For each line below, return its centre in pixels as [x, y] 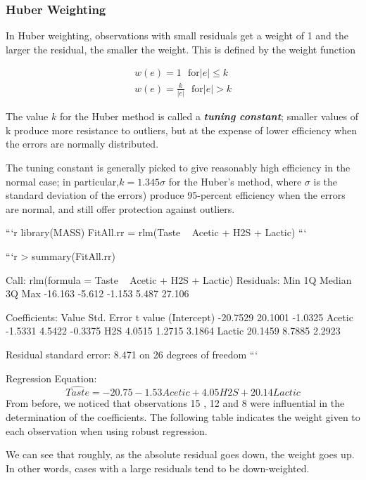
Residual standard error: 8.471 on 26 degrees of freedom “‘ [132, 355]
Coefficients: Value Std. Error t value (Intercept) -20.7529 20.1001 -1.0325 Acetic [179, 317]
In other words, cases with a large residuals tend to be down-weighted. [158, 468]
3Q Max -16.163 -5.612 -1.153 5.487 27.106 [97, 293]
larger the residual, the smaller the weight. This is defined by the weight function [181, 49]
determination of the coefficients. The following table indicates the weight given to [183, 417]
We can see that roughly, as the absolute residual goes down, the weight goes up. [180, 454]
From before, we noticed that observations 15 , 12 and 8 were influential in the [175, 403]
